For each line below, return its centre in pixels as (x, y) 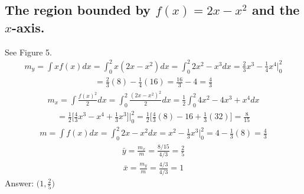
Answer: (19, 183)
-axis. (28, 27)
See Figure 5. (28, 52)
